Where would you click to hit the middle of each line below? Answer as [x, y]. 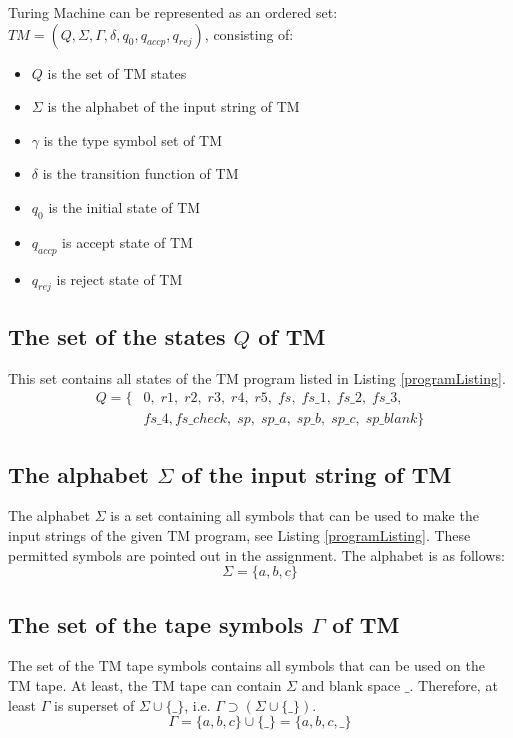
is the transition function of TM [140, 173]
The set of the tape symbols [156, 623]
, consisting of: [249, 33]
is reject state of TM [119, 278]
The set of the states [117, 335]
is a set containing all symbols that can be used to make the [294, 515]
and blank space [351, 685]
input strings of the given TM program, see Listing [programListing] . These [239, 535]
